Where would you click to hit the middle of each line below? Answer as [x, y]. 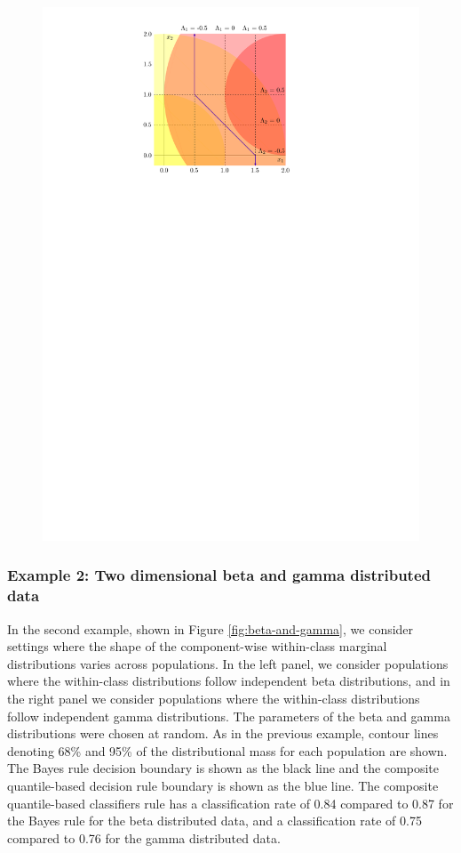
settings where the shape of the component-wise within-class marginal [197, 646]
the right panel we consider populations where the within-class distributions [214, 699]
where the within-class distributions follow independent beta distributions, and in [229, 681]
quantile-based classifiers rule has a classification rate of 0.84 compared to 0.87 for [230, 803]
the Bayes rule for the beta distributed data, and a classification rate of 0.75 [215, 821]
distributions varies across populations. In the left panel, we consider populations [228, 663]
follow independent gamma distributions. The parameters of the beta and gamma [229, 716]
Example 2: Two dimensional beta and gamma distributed [219, 575]
